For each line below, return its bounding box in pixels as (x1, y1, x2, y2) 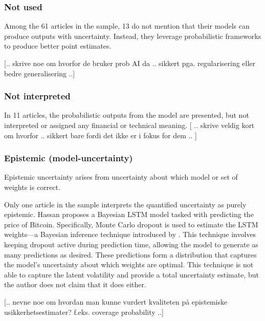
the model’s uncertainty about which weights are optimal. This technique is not (4, 259, 254, 270)
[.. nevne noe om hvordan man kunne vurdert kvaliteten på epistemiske (4, 296, 228, 307)
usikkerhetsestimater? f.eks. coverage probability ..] (4, 306, 164, 317)
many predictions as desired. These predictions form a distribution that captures (4, 249, 257, 260)
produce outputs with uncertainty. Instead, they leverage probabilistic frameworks (4, 30, 261, 41)
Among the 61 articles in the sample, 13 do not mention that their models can (4, 20, 250, 31)
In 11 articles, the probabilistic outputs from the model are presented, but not (4, 110, 249, 120)
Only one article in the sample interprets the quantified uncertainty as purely (4, 199, 247, 209)
